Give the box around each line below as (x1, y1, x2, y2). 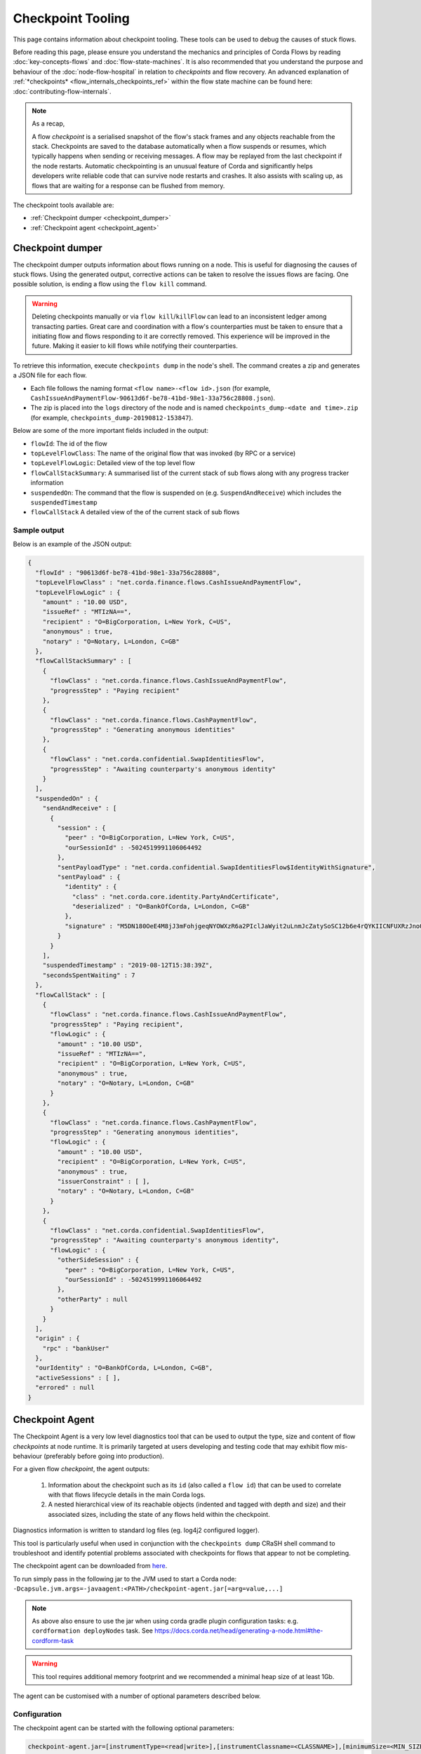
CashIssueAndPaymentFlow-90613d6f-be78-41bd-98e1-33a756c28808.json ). (30, 394, 276, 402)
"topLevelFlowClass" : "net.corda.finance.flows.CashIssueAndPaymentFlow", (35, 579, 302, 587)
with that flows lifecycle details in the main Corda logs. (48, 1491, 206, 1499)
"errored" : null (35, 1384, 95, 1392)
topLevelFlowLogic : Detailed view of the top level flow (30, 459, 196, 467)
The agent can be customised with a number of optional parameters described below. (13, 1692, 261, 1700)
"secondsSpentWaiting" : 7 (42, 971, 136, 979)
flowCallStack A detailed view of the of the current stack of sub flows (30, 508, 240, 516)
